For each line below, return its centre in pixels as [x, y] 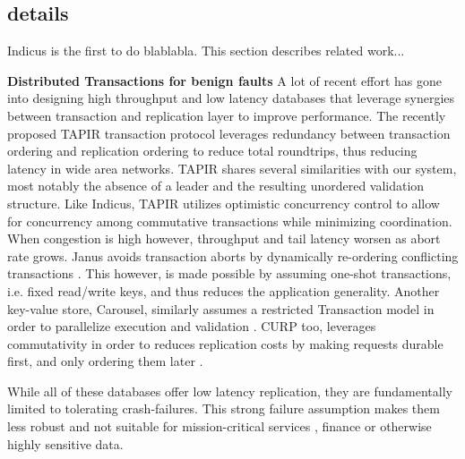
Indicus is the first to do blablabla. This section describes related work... [206, 51]
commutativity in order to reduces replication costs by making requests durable [225, 343]
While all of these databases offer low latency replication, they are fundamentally [230, 391]
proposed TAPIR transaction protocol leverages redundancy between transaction [229, 133]
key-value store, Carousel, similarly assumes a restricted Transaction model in [221, 308]
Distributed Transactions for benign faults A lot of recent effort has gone [225, 80]
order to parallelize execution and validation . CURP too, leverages [192, 326]
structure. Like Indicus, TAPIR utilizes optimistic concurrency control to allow [224, 203]
